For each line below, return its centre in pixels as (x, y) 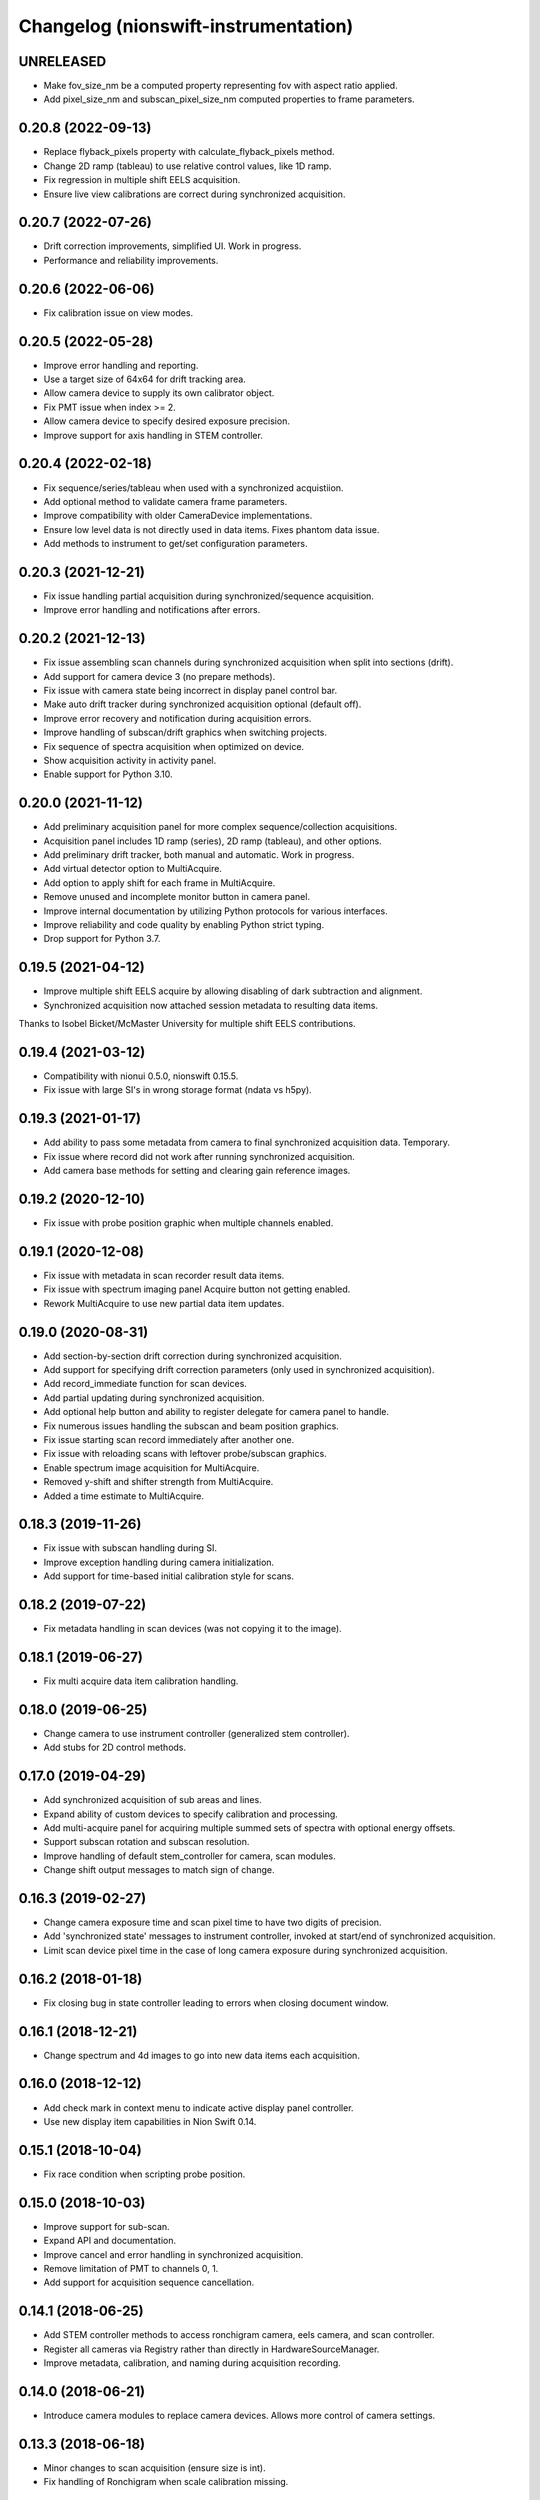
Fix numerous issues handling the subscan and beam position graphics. (191, 1426)
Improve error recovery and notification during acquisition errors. (177, 718)
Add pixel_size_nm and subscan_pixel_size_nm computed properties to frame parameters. (229, 99)
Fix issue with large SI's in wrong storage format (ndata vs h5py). (177, 1090)
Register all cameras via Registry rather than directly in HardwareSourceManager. (211, 2349)
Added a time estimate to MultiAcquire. (124, 1496)
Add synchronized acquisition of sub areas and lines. (152, 1800)
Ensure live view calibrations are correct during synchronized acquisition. (194, 194)
